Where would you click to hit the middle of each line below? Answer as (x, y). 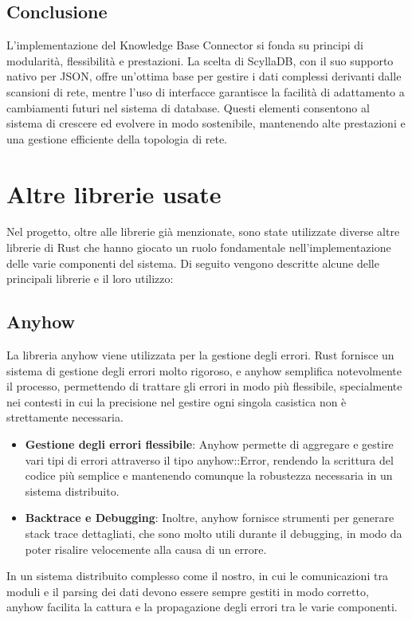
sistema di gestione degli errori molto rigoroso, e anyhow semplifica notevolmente (204, 370)
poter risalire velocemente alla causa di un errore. (146, 549)
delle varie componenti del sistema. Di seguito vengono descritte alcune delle (193, 263)
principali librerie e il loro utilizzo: (90, 279)
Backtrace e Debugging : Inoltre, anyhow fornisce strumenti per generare (210, 518)
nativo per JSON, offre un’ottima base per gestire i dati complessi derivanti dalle (204, 76)
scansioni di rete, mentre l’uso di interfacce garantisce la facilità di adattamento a (206, 91)
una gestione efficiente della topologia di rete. (117, 138)
